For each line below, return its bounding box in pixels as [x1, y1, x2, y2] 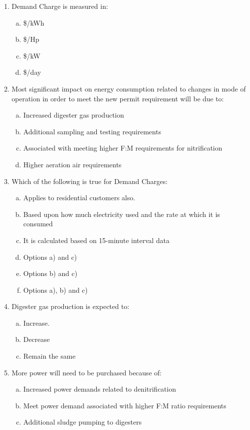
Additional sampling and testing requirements [23, 126, 161, 136]
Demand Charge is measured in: [11, 1, 108, 11]
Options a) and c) [23, 251, 77, 262]
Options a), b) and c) [23, 284, 88, 295]
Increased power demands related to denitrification [23, 384, 176, 394]
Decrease [23, 334, 50, 344]
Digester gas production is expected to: [11, 301, 130, 311]
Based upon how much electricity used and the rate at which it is [23, 209, 220, 219]
